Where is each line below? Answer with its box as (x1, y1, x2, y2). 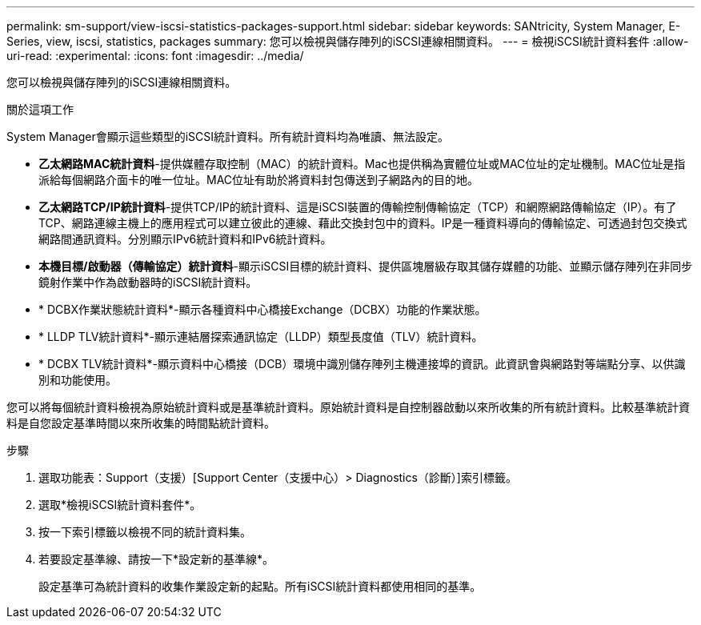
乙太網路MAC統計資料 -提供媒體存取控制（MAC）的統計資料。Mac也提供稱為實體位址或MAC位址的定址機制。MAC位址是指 (38, 157, 686, 170)
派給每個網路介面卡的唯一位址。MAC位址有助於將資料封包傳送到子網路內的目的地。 (38, 173, 479, 186)
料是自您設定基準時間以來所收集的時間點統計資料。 (6, 416, 275, 430)
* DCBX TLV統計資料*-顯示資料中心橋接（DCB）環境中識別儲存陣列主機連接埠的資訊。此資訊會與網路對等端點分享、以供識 (38, 357, 686, 371)
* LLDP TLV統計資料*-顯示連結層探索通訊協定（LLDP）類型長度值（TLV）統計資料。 (38, 330, 483, 343)
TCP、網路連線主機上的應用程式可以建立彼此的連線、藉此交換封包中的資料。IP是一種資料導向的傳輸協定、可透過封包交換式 (38, 216, 687, 230)
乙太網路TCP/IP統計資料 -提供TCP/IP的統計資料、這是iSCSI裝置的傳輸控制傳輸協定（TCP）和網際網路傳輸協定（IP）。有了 (38, 200, 677, 214)
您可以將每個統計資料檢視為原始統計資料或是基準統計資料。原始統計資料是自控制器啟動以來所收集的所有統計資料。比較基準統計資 (6, 400, 690, 414)
